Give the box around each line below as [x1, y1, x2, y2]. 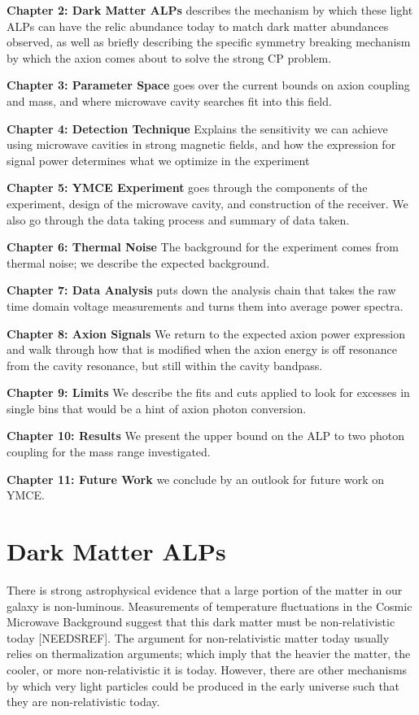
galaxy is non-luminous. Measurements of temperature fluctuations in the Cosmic [7, 597, 412, 614]
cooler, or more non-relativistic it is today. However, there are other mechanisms [7, 661, 408, 678]
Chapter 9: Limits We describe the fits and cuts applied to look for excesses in [7, 384, 410, 401]
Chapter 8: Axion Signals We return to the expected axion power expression [7, 325, 405, 342]
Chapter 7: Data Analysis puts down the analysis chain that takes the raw [7, 281, 396, 299]
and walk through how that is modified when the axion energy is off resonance [7, 341, 397, 358]
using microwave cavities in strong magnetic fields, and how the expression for [7, 136, 396, 153]
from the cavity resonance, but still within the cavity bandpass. [7, 356, 323, 373]
